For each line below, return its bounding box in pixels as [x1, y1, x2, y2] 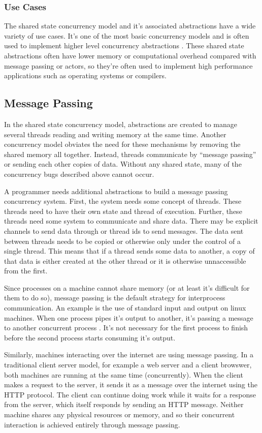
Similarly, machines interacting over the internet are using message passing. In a [4, 349, 254, 360]
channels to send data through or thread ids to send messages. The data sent [4, 225, 244, 236]
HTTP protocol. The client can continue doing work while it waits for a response [4, 389, 256, 399]
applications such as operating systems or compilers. [4, 70, 167, 81]
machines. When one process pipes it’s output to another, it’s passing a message [4, 312, 253, 323]
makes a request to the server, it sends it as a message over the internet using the [4, 379, 257, 390]
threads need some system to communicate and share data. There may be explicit [4, 215, 258, 226]
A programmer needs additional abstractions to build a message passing [4, 185, 228, 196]
